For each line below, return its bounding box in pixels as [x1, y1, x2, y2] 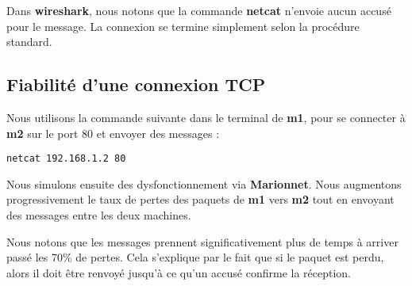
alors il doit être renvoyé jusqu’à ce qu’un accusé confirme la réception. [6, 264, 352, 280]
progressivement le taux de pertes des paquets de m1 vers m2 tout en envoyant [6, 191, 395, 208]
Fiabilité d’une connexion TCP [6, 72, 266, 97]
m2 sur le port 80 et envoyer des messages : [6, 124, 220, 141]
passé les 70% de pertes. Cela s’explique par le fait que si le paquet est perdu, [6, 249, 384, 265]
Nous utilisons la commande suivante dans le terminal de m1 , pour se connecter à [6, 109, 406, 125]
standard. [6, 33, 52, 50]
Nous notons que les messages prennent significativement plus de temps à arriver [6, 233, 399, 250]
